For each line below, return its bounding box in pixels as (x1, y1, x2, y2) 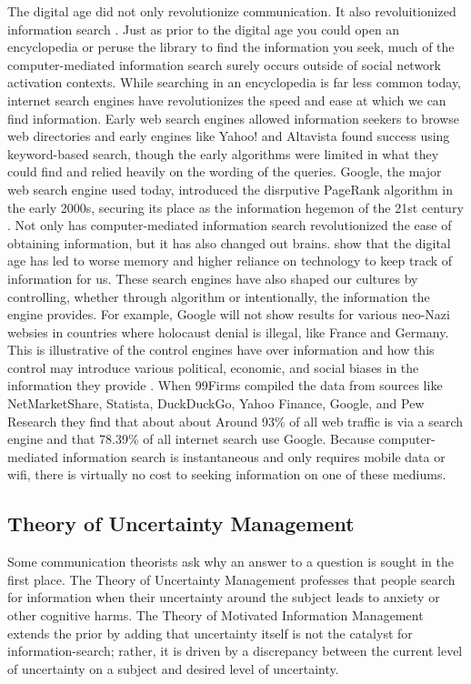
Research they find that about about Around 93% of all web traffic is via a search (7, 411, 464, 430)
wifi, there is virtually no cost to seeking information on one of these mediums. (7, 465, 446, 484)
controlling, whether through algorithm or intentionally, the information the (7, 287, 430, 306)
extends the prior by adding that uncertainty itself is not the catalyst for (7, 623, 413, 642)
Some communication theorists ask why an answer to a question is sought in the (7, 552, 454, 571)
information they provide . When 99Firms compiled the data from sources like (7, 376, 443, 395)
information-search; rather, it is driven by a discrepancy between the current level (7, 641, 463, 660)
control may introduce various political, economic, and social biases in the (7, 357, 419, 377)
